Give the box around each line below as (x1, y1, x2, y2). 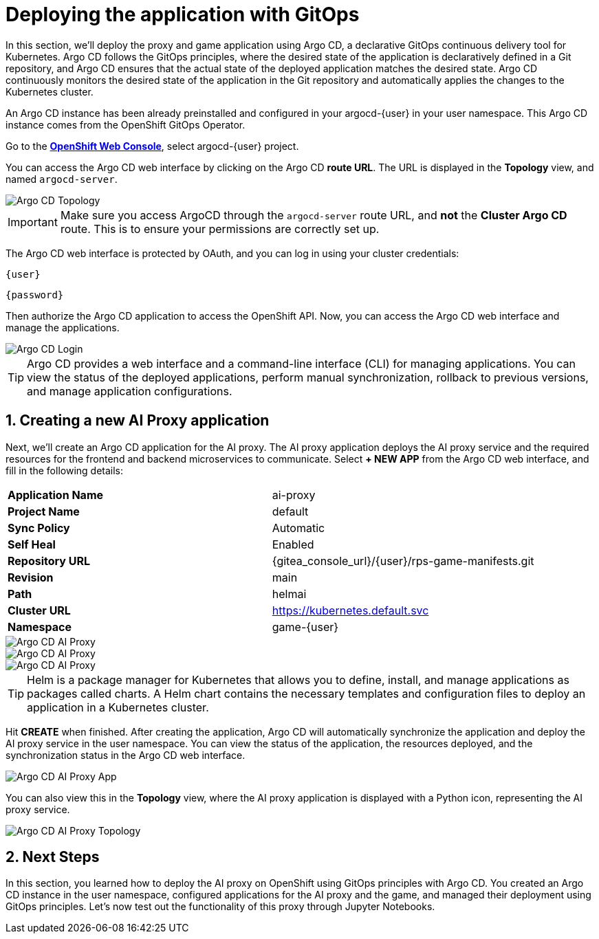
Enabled (272, 537, 314, 551)
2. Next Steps (6, 848, 100, 866)
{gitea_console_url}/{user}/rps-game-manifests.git (272, 553, 534, 568)
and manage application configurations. (27, 384, 232, 398)
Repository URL (8, 553, 91, 568)
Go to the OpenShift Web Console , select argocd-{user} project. (6, 140, 299, 152)
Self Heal (8, 537, 56, 551)
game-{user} (272, 619, 339, 634)
